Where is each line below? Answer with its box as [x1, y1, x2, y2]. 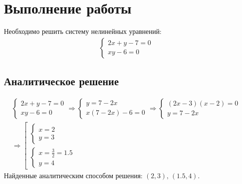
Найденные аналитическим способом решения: [4, 170, 143, 181]
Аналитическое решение [4, 74, 119, 89]
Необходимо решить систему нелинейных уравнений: [4, 26, 162, 36]
